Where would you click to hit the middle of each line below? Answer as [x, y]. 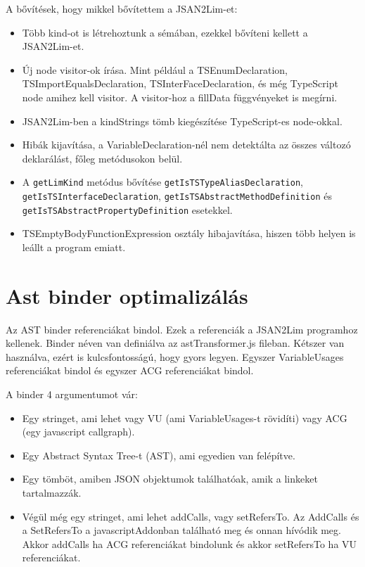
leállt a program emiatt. [74, 247]
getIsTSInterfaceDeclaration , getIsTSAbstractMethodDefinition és [177, 196]
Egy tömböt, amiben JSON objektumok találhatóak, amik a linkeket [170, 479]
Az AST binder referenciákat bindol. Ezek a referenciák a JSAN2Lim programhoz [182, 329]
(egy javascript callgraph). [78, 432]
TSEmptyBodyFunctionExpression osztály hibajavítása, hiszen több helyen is [189, 233]
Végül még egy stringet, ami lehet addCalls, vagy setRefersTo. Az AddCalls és [191, 516]
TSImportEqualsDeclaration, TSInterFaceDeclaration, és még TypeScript [180, 83]
